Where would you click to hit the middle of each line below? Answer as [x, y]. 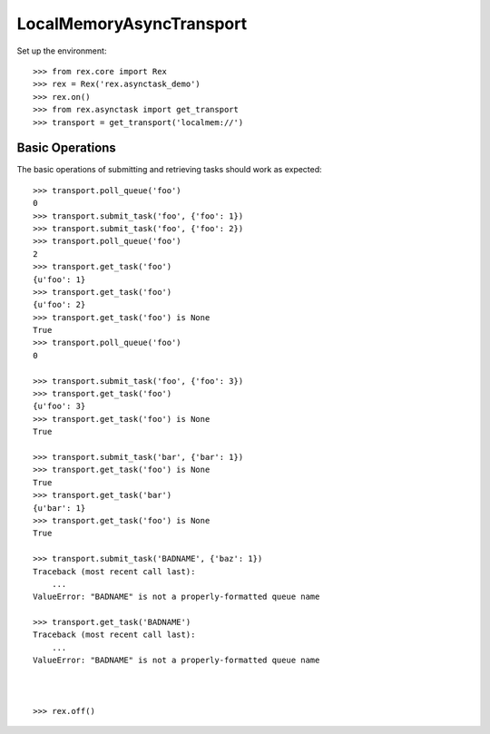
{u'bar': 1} [59, 508]
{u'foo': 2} [59, 305]
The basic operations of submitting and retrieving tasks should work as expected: [169, 170]
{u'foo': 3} [59, 406]
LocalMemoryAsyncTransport [132, 24]
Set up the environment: [62, 51]
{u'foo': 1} [59, 279]
